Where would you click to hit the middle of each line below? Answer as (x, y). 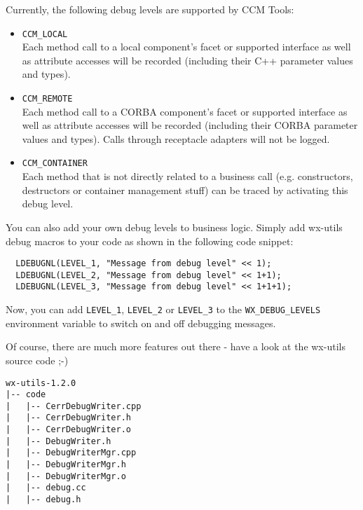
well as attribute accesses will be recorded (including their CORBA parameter (190, 125)
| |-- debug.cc (46, 488)
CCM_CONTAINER (55, 164)
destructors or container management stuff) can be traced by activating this (185, 189)
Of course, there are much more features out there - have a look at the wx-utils (176, 346)
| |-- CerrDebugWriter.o (68, 430)
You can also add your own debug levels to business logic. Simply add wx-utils (174, 227)
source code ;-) (37, 360)
